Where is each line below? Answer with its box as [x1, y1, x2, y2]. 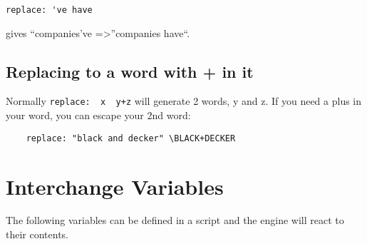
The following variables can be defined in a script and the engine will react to [6, 213, 344, 228]
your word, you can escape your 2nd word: [6, 108, 191, 123]
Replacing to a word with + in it [6, 60, 254, 82]
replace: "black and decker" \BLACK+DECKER [26, 133, 236, 143]
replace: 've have [6, 5, 93, 15]
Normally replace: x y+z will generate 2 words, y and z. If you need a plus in [6, 93, 362, 108]
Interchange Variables [6, 171, 224, 200]
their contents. [6, 227, 69, 242]
